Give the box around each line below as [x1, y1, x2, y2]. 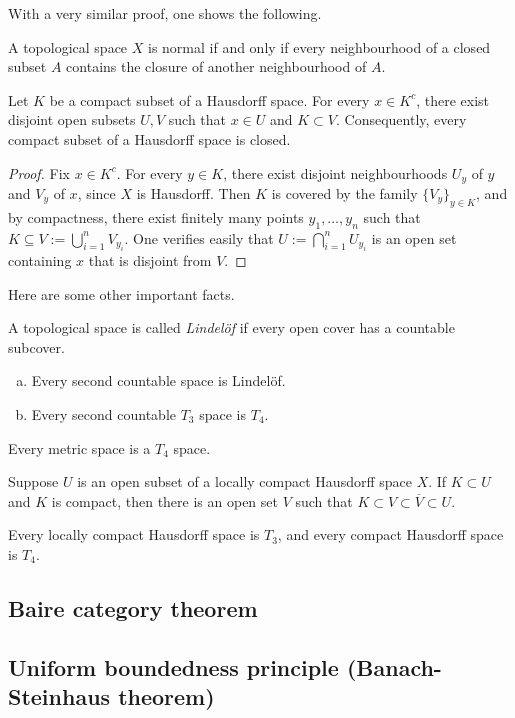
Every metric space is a [8, 437, 151, 458]
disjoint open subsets [8, 109, 136, 130]
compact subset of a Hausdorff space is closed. [8, 128, 291, 149]
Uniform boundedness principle [8, 651, 339, 682]
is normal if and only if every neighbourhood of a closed [147, 36, 491, 57]
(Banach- [346, 651, 442, 682]
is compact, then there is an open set [51, 490, 278, 511]
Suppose [8, 471, 59, 492]
